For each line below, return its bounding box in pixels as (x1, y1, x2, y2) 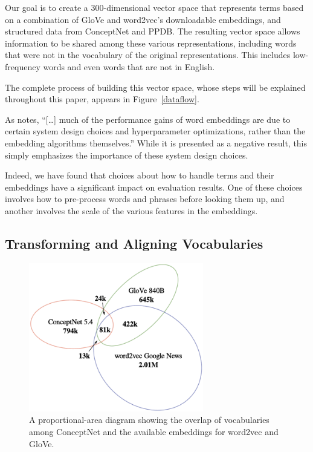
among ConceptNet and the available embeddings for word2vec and (29, 425, 279, 437)
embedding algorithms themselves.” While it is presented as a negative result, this (5, 136, 308, 149)
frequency (5, 60, 40, 73)
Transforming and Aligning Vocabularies (5, 234, 263, 252)
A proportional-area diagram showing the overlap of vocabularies (29, 413, 269, 426)
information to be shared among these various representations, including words (5, 36, 297, 49)
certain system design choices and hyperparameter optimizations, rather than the (5, 125, 306, 137)
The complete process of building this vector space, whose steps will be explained (5, 80, 306, 93)
